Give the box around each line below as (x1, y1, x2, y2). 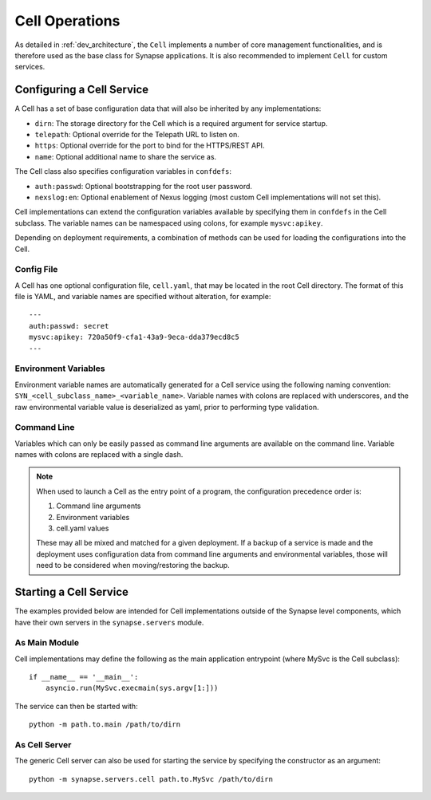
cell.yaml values (56, 523, 109, 534)
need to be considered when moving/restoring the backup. (36, 561, 231, 570)
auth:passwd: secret (29, 321, 109, 330)
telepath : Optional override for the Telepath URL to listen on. (34, 130, 239, 140)
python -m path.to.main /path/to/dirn (29, 720, 181, 729)
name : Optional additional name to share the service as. (34, 152, 217, 161)
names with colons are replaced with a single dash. (14, 450, 184, 459)
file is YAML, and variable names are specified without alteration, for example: (14, 292, 271, 301)
